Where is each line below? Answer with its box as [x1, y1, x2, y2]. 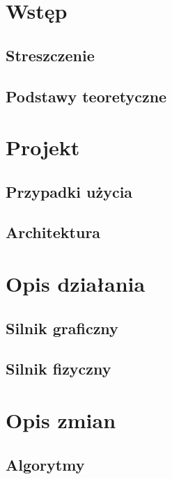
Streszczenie [6, 44, 95, 65]
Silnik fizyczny [6, 358, 111, 379]
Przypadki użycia [6, 180, 133, 202]
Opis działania [6, 269, 146, 298]
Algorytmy [6, 453, 85, 475]
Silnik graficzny [6, 317, 118, 338]
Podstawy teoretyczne [6, 85, 167, 107]
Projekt [6, 133, 80, 162]
